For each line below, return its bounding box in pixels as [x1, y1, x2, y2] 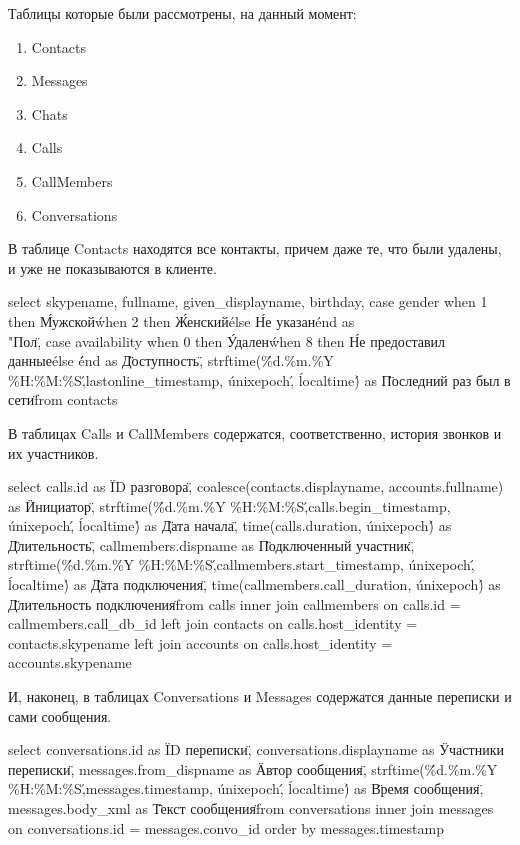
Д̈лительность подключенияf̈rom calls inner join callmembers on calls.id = [8, 593, 461, 614]
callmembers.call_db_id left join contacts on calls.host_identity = [8, 613, 418, 634]
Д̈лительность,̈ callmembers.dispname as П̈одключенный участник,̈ [8, 534, 415, 555]
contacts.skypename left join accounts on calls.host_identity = [8, 632, 393, 653]
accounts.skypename [8, 652, 132, 673]
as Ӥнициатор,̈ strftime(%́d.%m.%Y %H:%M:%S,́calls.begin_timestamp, [8, 495, 451, 516]
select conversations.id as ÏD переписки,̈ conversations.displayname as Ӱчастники [8, 739, 504, 760]
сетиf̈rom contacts [8, 389, 118, 410]
